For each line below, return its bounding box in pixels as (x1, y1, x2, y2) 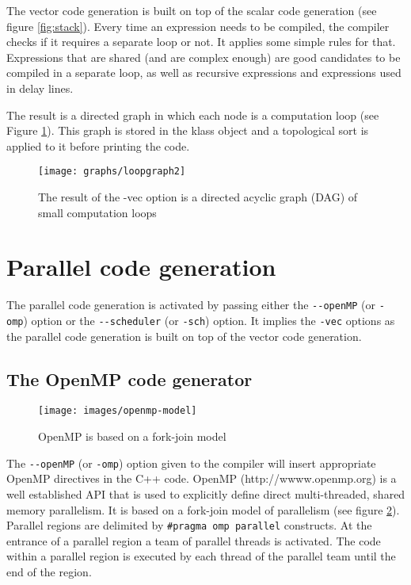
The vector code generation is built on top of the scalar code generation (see (6, 2, 377, 18)
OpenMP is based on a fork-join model (38, 428, 226, 445)
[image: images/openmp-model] (38, 405, 197, 417)
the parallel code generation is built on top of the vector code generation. (6, 327, 362, 344)
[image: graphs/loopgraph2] (38, 166, 186, 178)
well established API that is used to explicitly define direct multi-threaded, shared (6, 485, 405, 502)
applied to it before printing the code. (6, 137, 190, 154)
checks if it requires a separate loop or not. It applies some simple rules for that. (6, 33, 396, 50)
